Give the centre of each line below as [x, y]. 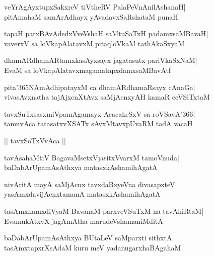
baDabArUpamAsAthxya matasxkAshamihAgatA [81, 167]
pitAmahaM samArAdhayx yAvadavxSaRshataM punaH [91, 16]
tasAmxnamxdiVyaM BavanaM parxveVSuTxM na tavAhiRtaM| [104, 210]
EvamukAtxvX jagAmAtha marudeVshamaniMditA [84, 221]
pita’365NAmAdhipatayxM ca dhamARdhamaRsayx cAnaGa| [100, 87]
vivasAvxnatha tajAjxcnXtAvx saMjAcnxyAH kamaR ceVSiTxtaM [107, 97]
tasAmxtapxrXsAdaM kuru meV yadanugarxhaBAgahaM [93, 247]
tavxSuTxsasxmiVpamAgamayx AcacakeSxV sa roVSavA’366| [100, 113]
